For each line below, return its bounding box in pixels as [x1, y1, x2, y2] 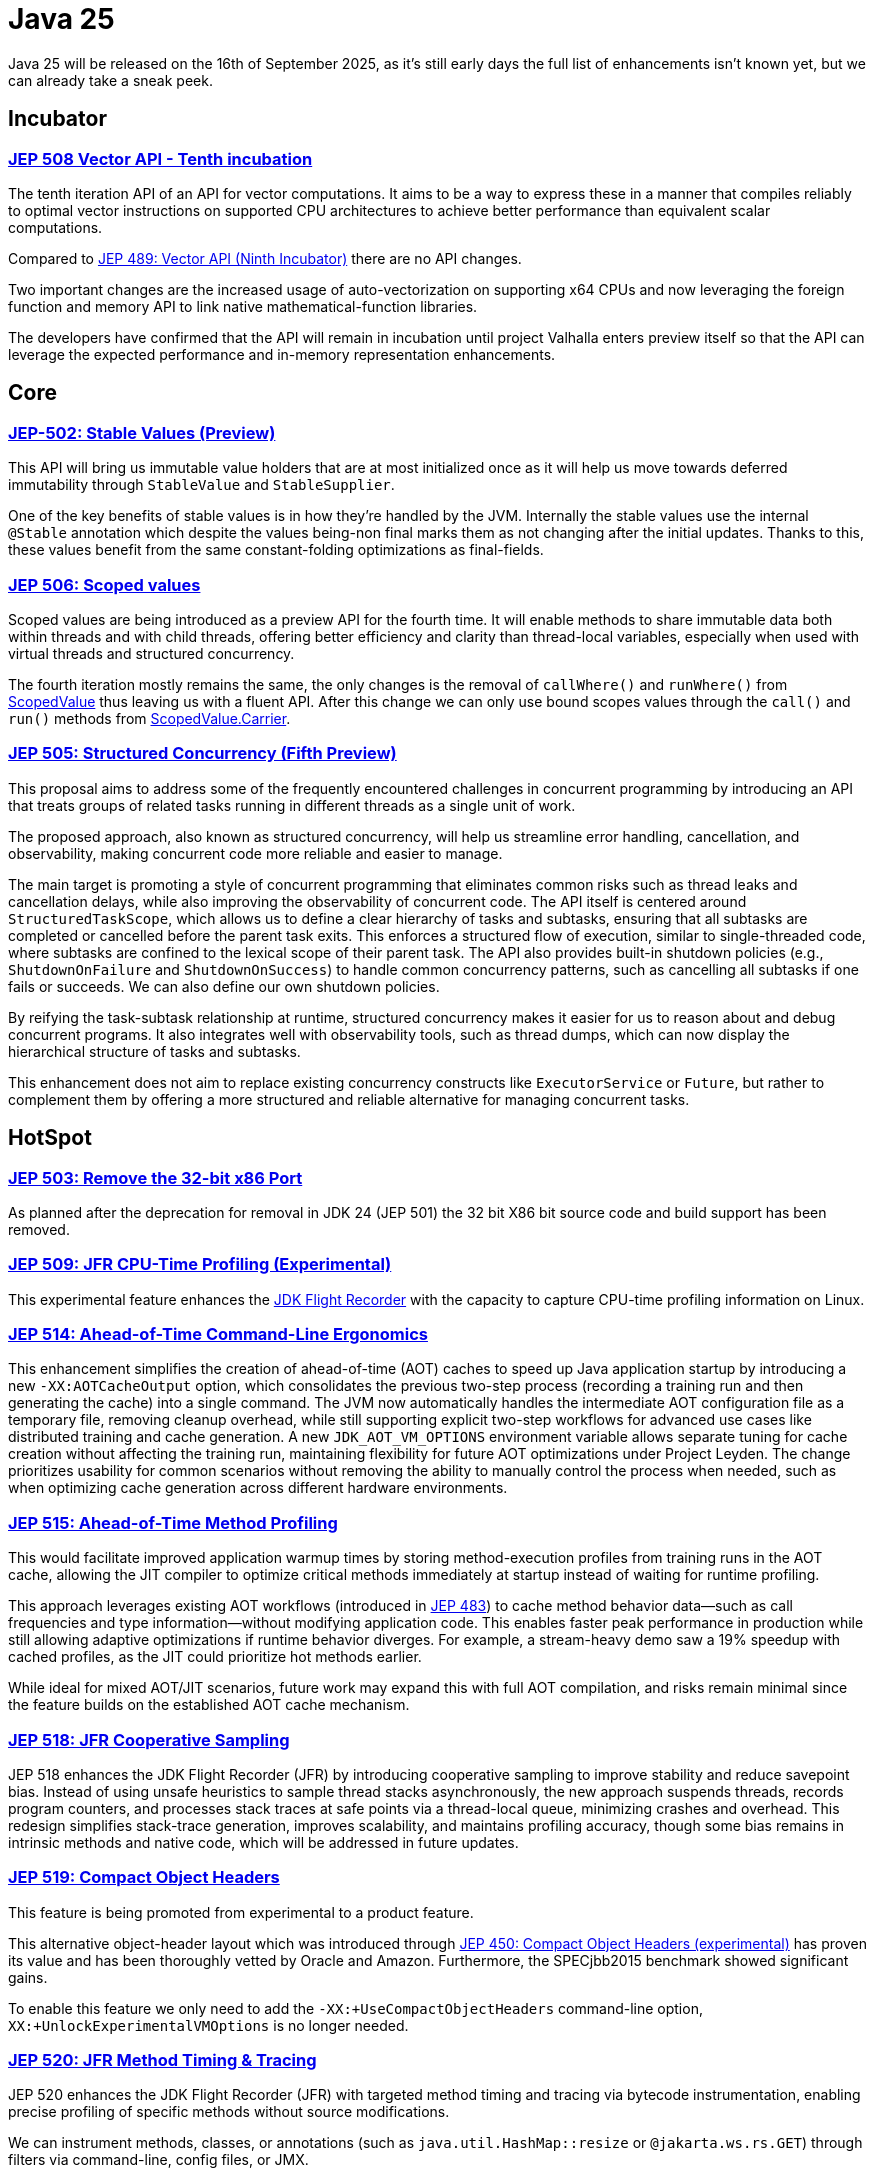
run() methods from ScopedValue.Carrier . [8, 709, 291, 727]
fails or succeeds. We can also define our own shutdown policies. [8, 977, 440, 995]
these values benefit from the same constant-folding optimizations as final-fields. [8, 541, 544, 559]
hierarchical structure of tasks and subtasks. [8, 1042, 301, 1060]
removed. [8, 1220, 70, 1238]
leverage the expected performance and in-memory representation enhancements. [8, 345, 556, 363]
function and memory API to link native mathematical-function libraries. [8, 297, 478, 315]
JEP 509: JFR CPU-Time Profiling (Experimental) [8, 1254, 392, 1275]
